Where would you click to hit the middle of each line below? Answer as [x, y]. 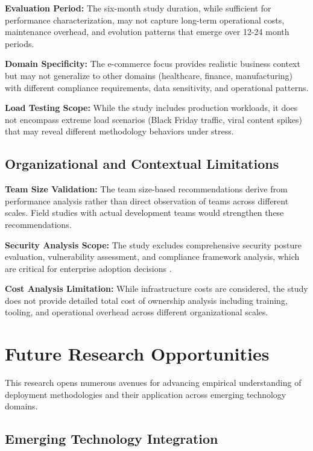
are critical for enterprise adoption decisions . [88, 268]
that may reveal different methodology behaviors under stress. [119, 131]
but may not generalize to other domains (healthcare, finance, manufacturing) [149, 75]
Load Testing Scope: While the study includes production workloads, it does [151, 108]
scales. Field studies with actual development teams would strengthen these [144, 213]
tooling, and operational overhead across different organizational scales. [137, 312]
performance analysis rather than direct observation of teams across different [147, 200]
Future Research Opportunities [137, 354]
